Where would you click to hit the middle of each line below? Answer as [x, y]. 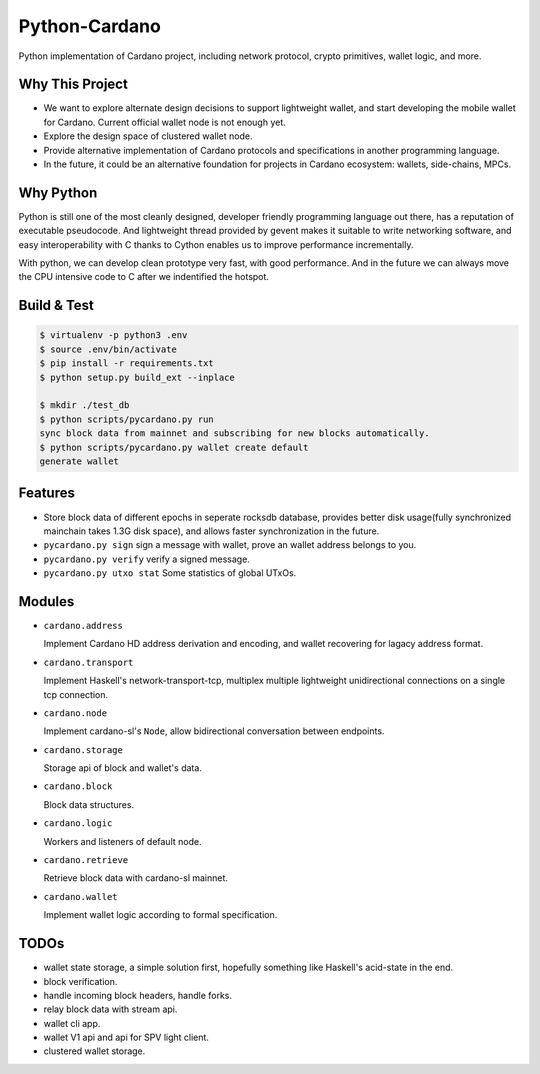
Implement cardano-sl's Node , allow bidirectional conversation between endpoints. [214, 731]
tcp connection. [76, 694]
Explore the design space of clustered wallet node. [148, 136]
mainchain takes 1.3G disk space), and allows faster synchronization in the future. [211, 531]
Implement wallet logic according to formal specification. [160, 915]
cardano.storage [83, 749]
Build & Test [56, 305]
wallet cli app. [72, 1023]
